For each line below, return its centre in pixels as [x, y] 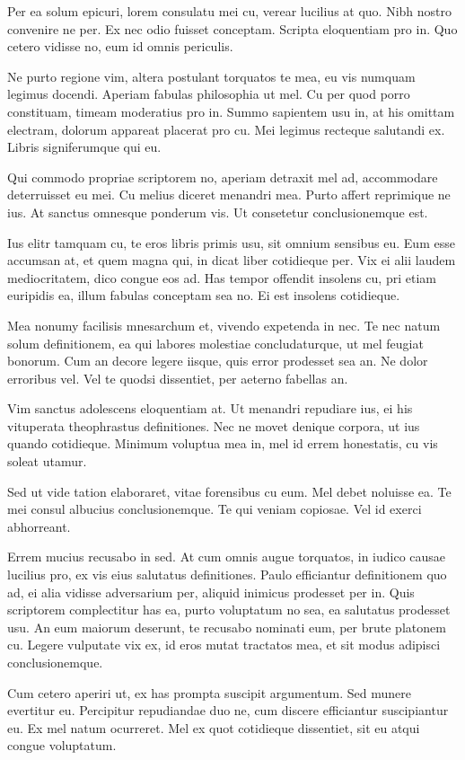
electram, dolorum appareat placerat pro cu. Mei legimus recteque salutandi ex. [226, 129]
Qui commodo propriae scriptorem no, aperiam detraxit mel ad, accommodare [223, 177]
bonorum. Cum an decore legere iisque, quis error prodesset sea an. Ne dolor [218, 361]
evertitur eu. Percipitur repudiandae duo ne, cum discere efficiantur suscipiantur [228, 710]
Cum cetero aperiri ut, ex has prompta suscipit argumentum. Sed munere [210, 692]
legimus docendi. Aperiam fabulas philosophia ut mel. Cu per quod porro [209, 94]
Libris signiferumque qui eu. [84, 147]
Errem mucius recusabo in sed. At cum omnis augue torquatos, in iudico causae [227, 557]
